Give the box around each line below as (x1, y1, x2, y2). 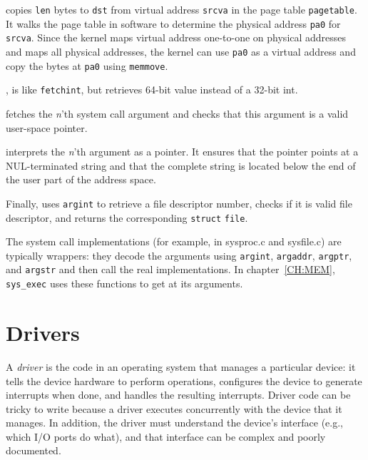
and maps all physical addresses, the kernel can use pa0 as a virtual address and (6, 44, 356, 58)
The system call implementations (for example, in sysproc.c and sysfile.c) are (6, 234, 342, 249)
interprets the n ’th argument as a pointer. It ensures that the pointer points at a (6, 144, 359, 159)
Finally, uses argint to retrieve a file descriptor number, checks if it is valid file (6, 195, 352, 210)
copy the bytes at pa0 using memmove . (6, 58, 168, 73)
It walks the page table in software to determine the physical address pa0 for (6, 16, 341, 31)
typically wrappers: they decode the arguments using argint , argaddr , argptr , (6, 247, 352, 262)
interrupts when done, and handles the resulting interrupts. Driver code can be (6, 387, 351, 402)
